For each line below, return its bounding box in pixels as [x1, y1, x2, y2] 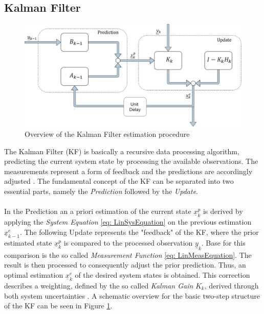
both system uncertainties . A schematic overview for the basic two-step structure [4, 290, 260, 301]
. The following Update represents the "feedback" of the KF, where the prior [19, 226, 259, 237]
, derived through [204, 280, 259, 291]
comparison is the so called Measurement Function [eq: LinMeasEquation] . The [4, 249, 252, 260]
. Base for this [201, 237, 246, 248]
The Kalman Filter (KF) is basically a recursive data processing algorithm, [4, 146, 239, 156]
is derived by [203, 206, 243, 216]
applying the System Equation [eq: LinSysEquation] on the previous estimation [4, 216, 252, 227]
